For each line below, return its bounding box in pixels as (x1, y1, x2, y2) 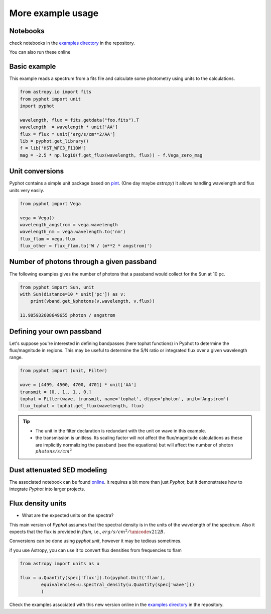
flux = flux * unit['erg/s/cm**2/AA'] (20, 131, 115, 137)
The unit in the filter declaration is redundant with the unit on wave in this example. (35, 427, 206, 433)
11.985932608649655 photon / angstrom (20, 312, 115, 318)
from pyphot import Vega (20, 201, 81, 206)
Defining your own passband (9, 327, 102, 335)
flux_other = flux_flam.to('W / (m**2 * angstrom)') (20, 243, 153, 249)
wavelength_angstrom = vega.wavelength (20, 222, 118, 227)
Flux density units (9, 499, 67, 508)
